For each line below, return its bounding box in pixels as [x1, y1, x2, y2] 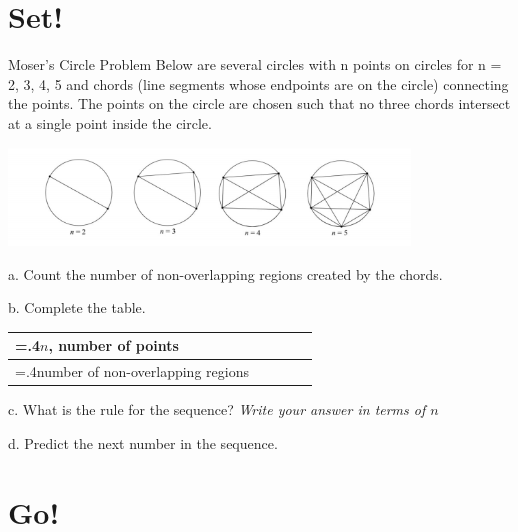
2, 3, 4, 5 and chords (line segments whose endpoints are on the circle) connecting [8, 73, 509, 94]
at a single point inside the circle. [8, 112, 212, 133]
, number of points [48, 335, 179, 356]
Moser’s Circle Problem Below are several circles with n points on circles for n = [8, 54, 502, 75]
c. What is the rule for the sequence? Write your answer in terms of [8, 399, 426, 420]
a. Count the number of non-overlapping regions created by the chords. [8, 263, 443, 284]
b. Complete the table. [8, 297, 146, 318]
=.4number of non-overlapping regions [15, 361, 249, 382]
